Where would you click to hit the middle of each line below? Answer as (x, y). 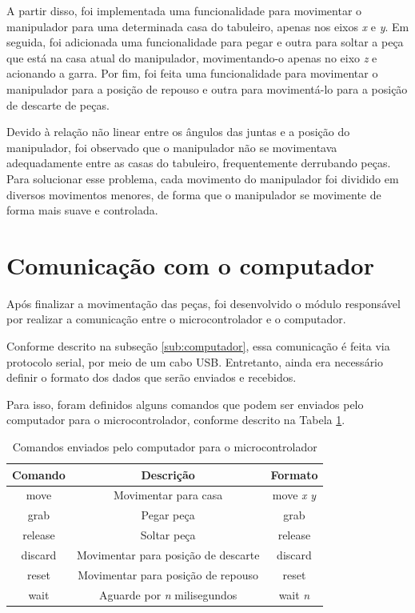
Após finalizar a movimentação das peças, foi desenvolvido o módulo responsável (204, 303)
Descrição (168, 474)
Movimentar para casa (168, 495)
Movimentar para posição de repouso (168, 574)
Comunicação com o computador (190, 264)
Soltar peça (168, 535)
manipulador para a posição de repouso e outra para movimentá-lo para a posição (207, 88)
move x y (294, 495)
